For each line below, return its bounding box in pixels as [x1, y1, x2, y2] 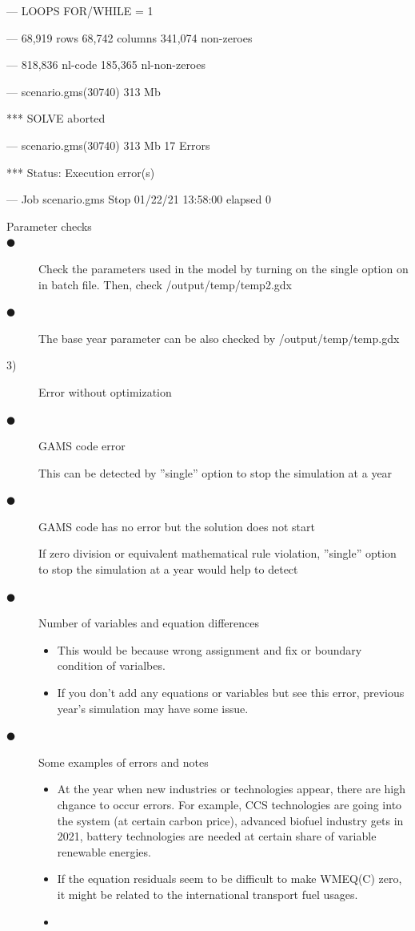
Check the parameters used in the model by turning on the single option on [38, 260, 409, 276]
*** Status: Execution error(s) [6, 163, 155, 180]
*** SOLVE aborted [6, 110, 106, 127]
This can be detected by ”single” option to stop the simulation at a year [38, 464, 393, 481]
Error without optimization [38, 383, 172, 400]
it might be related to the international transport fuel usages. [57, 885, 358, 902]
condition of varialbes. [57, 657, 166, 674]
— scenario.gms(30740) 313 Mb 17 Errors [6, 136, 210, 153]
